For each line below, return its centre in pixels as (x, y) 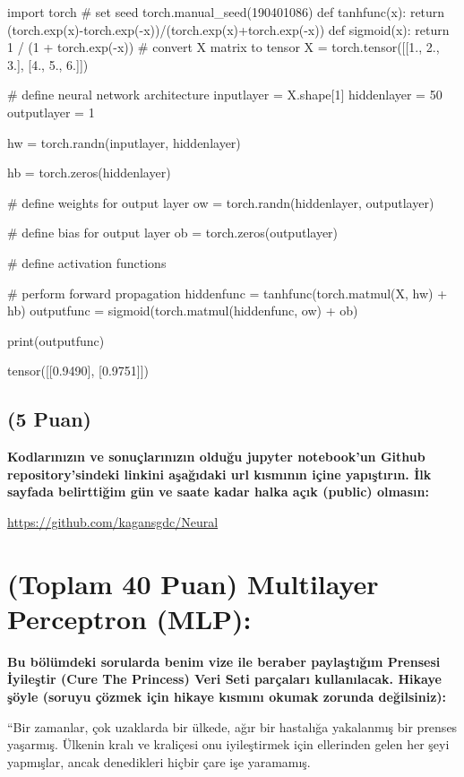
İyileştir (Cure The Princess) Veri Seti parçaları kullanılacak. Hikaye (224, 679)
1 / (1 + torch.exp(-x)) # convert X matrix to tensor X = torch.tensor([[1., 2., (223, 47)
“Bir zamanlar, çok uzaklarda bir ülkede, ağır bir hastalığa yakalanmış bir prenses (232, 726)
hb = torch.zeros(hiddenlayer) (89, 173)
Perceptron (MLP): (129, 618)
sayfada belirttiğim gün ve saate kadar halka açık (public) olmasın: (218, 492)
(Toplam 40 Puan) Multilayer (193, 583)
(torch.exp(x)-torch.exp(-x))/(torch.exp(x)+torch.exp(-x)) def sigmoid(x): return (228, 29)
